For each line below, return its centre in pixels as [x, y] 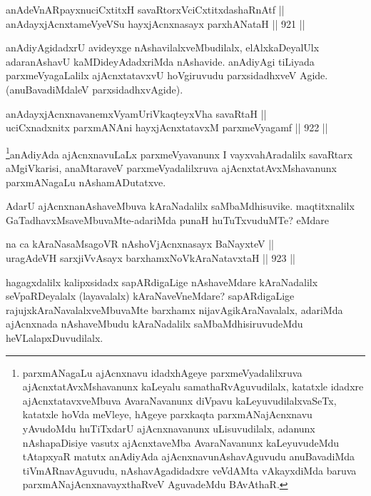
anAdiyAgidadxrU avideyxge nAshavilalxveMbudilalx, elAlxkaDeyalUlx [163, 47]
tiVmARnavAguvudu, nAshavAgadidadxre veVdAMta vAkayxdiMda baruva [189, 470]
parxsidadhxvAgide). [138, 89]
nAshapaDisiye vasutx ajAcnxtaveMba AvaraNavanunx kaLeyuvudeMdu [181, 442]
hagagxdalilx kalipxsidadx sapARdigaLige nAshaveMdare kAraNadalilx [162, 282]
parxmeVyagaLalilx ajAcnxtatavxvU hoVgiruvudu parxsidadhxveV [151, 75]
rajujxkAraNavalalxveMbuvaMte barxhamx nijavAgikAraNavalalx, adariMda [174, 309]
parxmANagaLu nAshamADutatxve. [86, 182]
